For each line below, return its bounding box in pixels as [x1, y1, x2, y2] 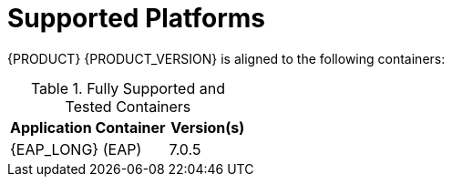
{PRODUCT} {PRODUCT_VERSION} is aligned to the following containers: [7, 50, 446, 66]
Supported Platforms [7, 3, 266, 34]
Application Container [10, 118, 166, 137]
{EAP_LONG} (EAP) [10, 139, 142, 158]
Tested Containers [65, 97, 191, 116]
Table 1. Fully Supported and [30, 78, 225, 97]
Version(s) [170, 118, 245, 137]
